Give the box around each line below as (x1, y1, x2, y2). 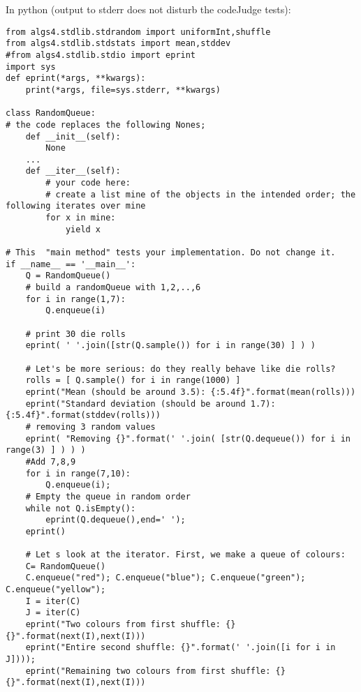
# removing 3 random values (25, 421, 156, 432)
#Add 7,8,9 (25, 456, 76, 467)
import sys (6, 61, 56, 72)
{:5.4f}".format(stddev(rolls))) (6, 410, 161, 421)
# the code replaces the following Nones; (6, 119, 206, 130)
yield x (65, 224, 101, 234)
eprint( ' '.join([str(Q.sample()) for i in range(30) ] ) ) (25, 340, 316, 351)
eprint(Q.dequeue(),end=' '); (45, 515, 186, 525)
